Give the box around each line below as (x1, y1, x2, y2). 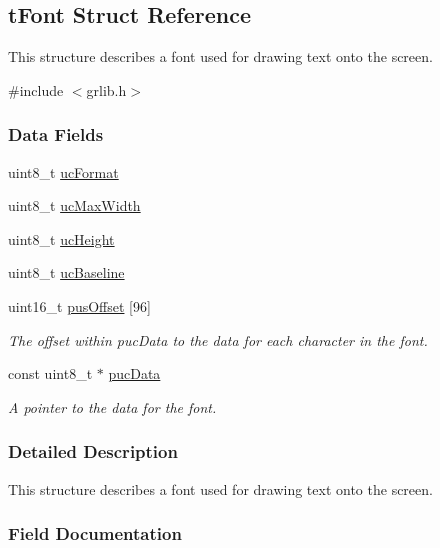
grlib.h (86, 79, 127, 100)
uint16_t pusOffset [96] (8, 295, 151, 316)
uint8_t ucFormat (8, 161, 119, 182)
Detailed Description (8, 439, 178, 464)
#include (8, 79, 64, 100)
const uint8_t (8, 363, 93, 384)
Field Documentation (8, 521, 182, 546)
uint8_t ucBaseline (8, 262, 125, 283)
